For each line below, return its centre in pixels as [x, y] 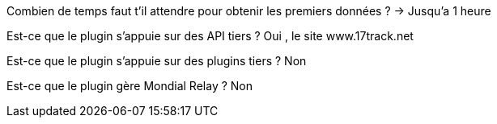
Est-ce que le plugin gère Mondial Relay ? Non [130, 86]
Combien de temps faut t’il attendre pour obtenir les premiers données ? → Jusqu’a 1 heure [249, 11]
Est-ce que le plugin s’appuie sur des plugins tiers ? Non [157, 61]
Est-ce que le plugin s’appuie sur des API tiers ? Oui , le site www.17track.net [210, 36]
